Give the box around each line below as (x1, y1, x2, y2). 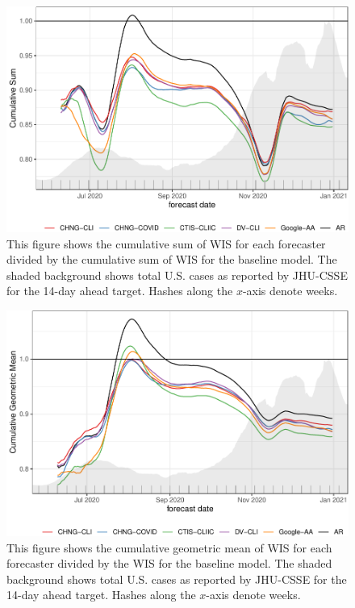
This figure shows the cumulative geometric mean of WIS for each (6, 539, 332, 556)
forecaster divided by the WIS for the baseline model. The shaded (6, 555, 332, 572)
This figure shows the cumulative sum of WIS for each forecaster (6, 235, 326, 252)
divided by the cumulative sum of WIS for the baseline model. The (6, 251, 337, 268)
